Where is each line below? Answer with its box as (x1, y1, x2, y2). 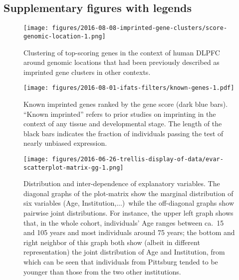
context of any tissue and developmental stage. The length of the (23, 118, 222, 129)
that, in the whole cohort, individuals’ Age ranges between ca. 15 (23, 217, 224, 228)
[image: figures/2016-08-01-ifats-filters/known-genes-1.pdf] (23, 84, 235, 92)
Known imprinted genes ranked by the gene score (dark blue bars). (23, 98, 228, 109)
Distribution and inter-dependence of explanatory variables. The (23, 178, 220, 189)
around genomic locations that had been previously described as (23, 57, 220, 67)
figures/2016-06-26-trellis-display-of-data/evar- (52, 155, 224, 163)
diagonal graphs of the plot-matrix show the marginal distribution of (23, 188, 234, 198)
